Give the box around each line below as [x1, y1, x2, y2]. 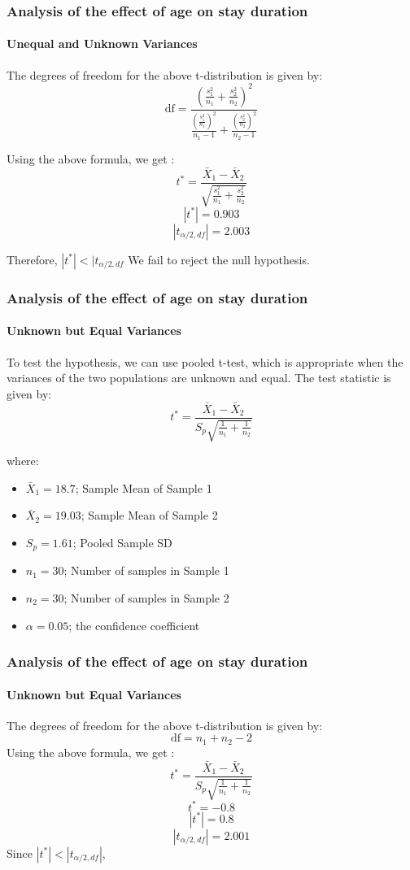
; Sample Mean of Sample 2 [81, 507, 218, 524]
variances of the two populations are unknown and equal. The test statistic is [7, 369, 391, 386]
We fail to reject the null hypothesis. [128, 250, 310, 268]
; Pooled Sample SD [72, 533, 172, 550]
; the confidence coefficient [68, 616, 200, 633]
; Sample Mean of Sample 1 [75, 479, 212, 496]
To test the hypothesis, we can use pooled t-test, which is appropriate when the [7, 353, 403, 370]
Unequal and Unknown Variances [7, 35, 198, 52]
